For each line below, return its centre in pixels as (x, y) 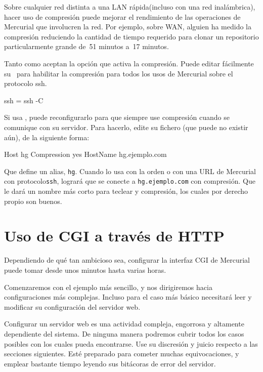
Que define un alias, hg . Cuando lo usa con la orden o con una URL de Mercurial (130, 171)
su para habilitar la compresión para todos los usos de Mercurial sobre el (119, 73)
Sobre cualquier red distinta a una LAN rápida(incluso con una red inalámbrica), (130, 7)
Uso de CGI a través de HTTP (114, 236)
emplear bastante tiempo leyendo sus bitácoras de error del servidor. (110, 363)
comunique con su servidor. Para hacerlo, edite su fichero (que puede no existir (126, 127)
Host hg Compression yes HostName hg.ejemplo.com (85, 154)
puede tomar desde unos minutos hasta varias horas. (85, 270)
